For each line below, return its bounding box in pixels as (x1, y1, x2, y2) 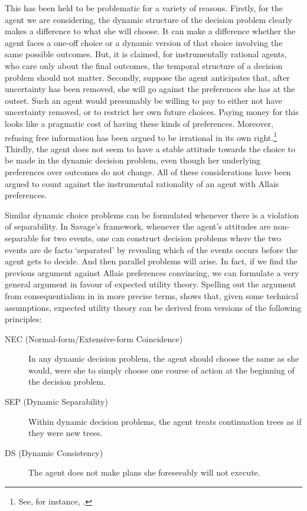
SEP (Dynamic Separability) (5, 395, 108, 408)
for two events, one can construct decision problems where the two (41, 231, 281, 244)
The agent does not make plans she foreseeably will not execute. (28, 466, 260, 479)
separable (5, 231, 38, 244)
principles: (5, 313, 42, 325)
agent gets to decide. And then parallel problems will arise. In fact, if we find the (5, 255, 298, 267)
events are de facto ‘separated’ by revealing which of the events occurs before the (5, 243, 298, 255)
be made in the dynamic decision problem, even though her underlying (5, 154, 261, 166)
